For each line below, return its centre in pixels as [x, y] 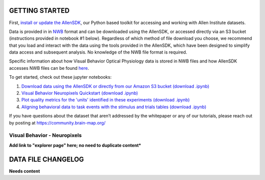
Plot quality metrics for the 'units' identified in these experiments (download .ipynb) [106, 100]
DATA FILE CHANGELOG [47, 159]
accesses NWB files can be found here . [49, 68]
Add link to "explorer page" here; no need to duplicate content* [75, 145]
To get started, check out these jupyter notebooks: [60, 77]
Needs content [25, 171]
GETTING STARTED [39, 11]
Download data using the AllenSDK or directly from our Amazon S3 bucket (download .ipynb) [115, 86]
